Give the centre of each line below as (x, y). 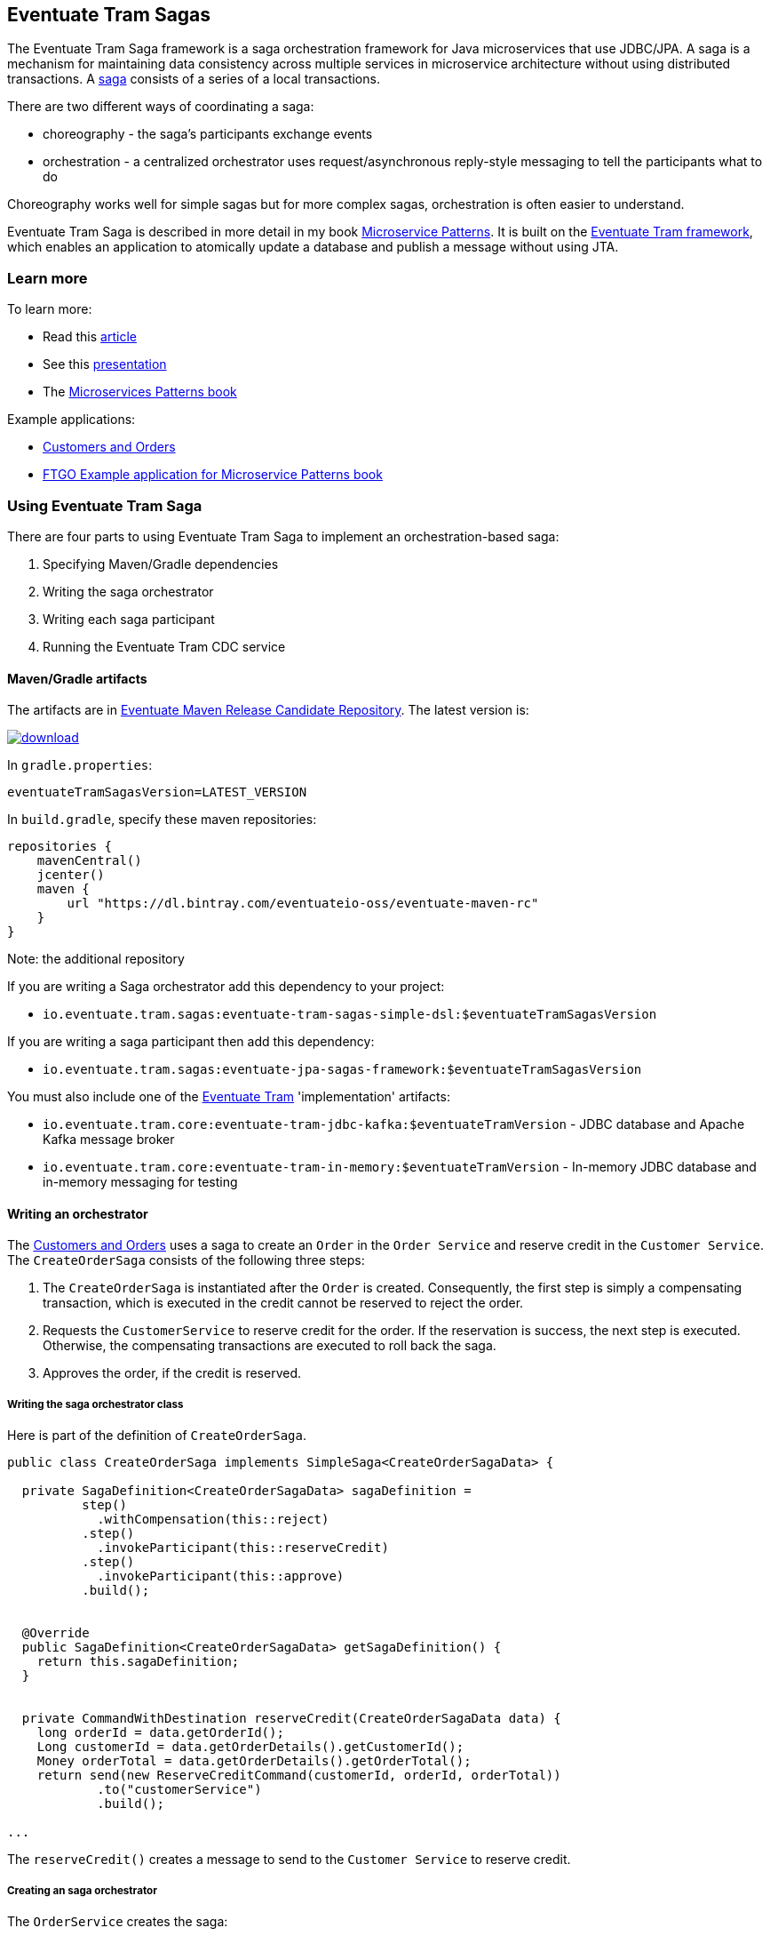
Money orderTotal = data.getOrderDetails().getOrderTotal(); (254, 1761)
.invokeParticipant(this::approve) (221, 1576)
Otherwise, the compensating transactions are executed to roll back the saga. (270, 1346)
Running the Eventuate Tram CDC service (164, 646)
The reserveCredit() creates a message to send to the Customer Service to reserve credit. (289, 1860)
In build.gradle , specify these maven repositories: (162, 820)
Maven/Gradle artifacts (77, 678)
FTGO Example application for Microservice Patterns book (213, 475)
